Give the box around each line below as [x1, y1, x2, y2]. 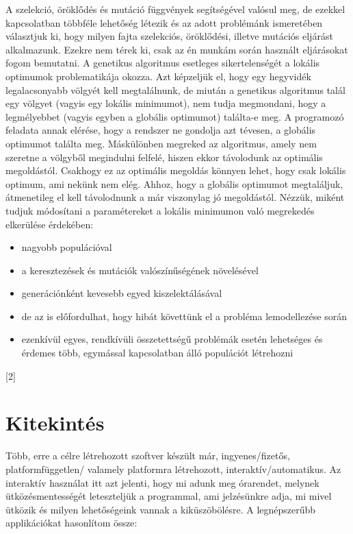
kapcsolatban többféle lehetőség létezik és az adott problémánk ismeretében [5, 15, 323, 29]
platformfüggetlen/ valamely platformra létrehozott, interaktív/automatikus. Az [5, 461, 341, 476]
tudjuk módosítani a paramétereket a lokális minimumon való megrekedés [5, 203, 315, 217]
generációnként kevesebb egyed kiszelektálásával [21, 286, 222, 300]
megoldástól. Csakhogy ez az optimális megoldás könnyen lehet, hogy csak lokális [5, 163, 346, 178]
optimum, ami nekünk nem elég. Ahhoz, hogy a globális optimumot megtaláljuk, [5, 176, 343, 191]
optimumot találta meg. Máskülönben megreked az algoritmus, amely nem [5, 136, 317, 150]
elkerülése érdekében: [5, 217, 94, 231]
